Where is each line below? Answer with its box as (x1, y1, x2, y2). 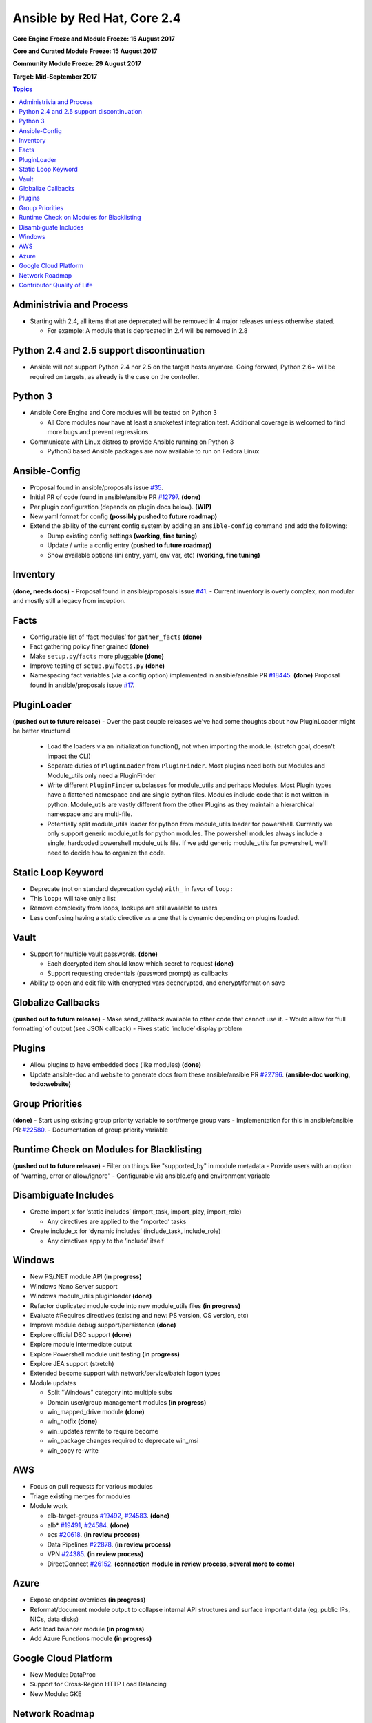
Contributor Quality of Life (19, 281, 93, 289)
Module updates (30, 1378, 76, 1387)
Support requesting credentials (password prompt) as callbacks (47, 969, 229, 977)
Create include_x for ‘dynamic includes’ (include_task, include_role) (30, 1227, 221, 1235)
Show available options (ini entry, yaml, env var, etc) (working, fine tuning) (47, 551, 260, 559)
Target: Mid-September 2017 (12, 72, 98, 81)
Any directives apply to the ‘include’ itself (47, 1236, 165, 1245)
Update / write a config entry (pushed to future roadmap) (47, 541, 212, 549)
